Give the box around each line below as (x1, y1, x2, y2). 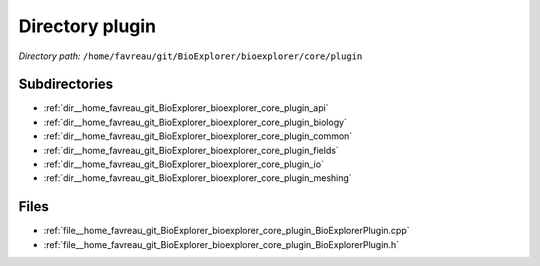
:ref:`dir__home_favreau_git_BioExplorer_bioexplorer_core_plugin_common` (43, 130, 353, 142)
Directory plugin (18, 15, 157, 37)
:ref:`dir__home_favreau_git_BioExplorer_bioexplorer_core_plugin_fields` (43, 144, 339, 156)
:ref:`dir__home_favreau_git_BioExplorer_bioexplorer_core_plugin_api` (43, 102, 329, 114)
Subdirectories (18, 76, 114, 93)
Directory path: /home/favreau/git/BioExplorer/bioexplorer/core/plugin (18, 50, 363, 62)
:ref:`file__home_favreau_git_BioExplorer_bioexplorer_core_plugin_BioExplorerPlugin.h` (43, 238, 400, 250)
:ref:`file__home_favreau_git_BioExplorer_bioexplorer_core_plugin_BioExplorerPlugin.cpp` (43, 225, 410, 237)
